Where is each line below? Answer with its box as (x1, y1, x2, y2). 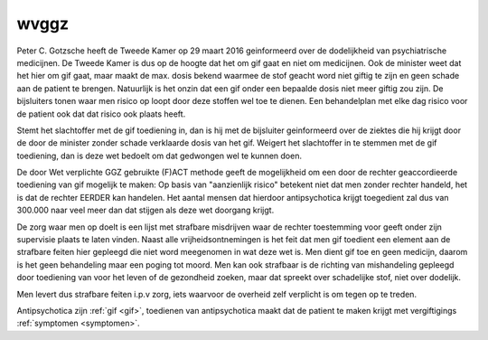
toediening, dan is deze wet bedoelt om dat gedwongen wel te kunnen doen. (16, 150, 303, 161)
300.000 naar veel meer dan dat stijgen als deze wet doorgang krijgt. (16, 204, 275, 216)
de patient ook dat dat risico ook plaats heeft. (16, 109, 186, 119)
